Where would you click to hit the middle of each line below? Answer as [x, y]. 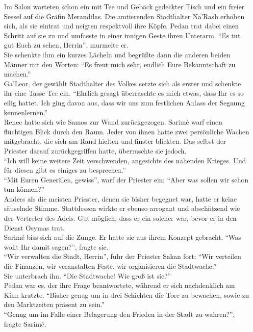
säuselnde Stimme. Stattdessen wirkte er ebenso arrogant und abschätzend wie [122, 208]
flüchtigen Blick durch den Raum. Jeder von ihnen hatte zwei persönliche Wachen [127, 131]
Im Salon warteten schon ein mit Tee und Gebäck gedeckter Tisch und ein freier [124, 6]
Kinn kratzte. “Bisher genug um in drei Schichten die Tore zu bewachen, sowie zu [126, 294]
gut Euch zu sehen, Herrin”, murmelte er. [66, 45]
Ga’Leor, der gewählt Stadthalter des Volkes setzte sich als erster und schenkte [123, 83]
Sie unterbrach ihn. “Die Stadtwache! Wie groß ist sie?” [88, 275]
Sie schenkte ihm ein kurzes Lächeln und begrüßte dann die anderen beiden [117, 54]
